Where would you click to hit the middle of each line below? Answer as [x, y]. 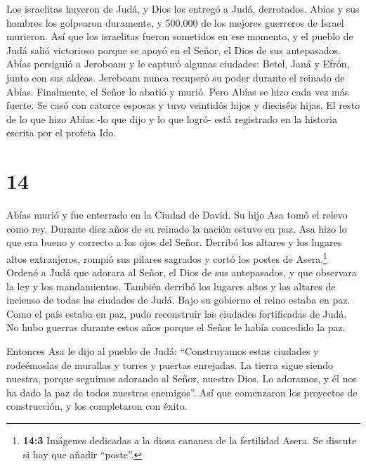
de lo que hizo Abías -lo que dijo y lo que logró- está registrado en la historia [172, 118]
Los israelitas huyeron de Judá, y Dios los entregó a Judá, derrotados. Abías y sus [183, 8]
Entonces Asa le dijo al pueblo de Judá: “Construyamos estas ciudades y [163, 351]
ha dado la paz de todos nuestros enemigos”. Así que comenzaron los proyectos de [182, 392]
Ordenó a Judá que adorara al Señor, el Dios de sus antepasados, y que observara [182, 272]
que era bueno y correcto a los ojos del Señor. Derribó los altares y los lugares [174, 242]
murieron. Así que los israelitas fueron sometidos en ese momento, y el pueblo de [180, 36]
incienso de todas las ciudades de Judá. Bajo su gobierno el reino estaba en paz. [178, 300]
